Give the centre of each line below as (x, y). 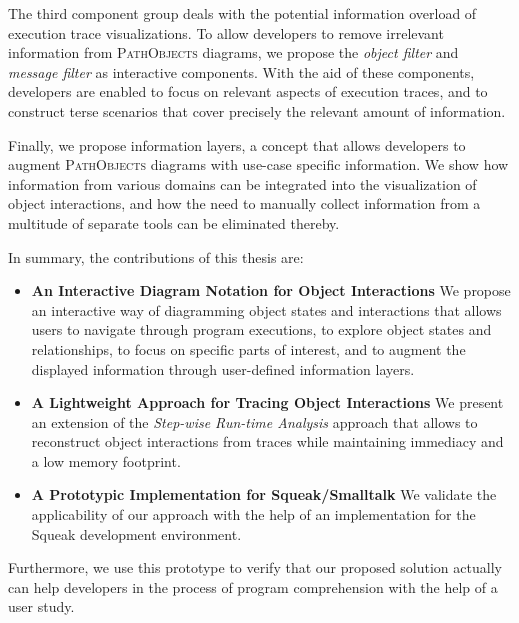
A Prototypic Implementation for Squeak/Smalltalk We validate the (264, 494)
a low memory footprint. (106, 460)
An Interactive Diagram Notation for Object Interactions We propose (271, 290)
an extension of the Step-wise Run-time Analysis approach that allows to (254, 421)
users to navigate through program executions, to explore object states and (261, 329)
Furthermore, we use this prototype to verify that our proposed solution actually (255, 567)
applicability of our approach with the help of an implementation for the (253, 514)
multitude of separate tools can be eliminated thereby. (174, 222)
